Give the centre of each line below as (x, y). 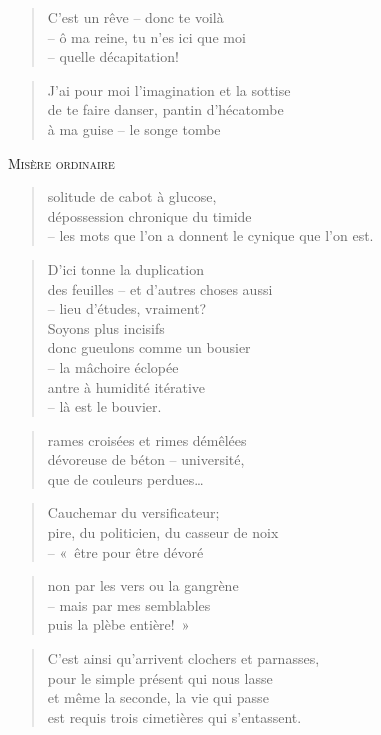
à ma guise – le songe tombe (134, 128)
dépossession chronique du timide (149, 215)
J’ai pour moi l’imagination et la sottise (169, 89)
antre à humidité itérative (126, 386)
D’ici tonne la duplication (125, 268)
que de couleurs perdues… (125, 478)
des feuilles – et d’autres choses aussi (160, 288)
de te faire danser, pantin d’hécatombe (165, 109)
